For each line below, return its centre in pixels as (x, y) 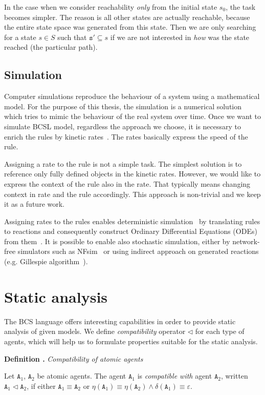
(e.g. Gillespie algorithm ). (46, 261)
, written (234, 376)
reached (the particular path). (51, 47)
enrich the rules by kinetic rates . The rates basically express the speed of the (126, 136)
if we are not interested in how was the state (180, 37)
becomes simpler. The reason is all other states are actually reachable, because (127, 17)
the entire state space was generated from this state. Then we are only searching (130, 27)
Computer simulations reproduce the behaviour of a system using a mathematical (132, 96)
